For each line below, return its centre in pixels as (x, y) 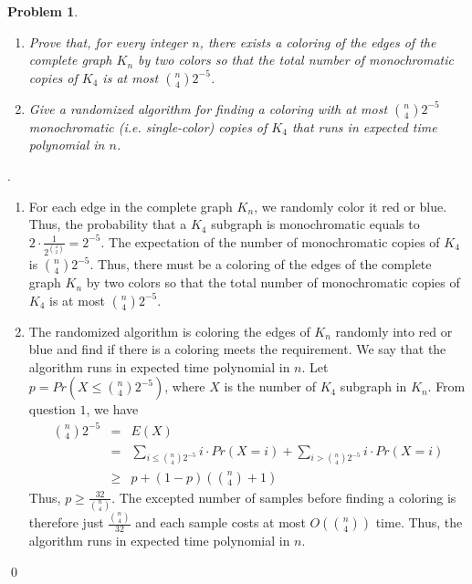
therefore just (66, 522)
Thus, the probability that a (108, 224)
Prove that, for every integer (108, 42)
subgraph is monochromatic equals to (315, 224)
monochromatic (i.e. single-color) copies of (148, 126)
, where (185, 386)
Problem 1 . (43, 11)
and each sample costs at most (220, 522)
